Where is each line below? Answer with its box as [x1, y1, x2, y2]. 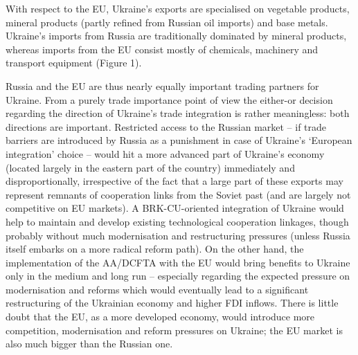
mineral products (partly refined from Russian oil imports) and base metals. [6, 15, 328, 29]
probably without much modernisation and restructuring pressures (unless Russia [6, 228, 350, 242]
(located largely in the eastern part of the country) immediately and [6, 160, 295, 174]
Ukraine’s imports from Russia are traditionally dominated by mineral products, [6, 28, 347, 43]
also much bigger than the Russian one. [6, 336, 173, 351]
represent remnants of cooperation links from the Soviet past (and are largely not [6, 187, 351, 201]
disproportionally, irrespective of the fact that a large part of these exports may [6, 174, 343, 188]
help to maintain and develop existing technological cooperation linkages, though [6, 214, 349, 228]
